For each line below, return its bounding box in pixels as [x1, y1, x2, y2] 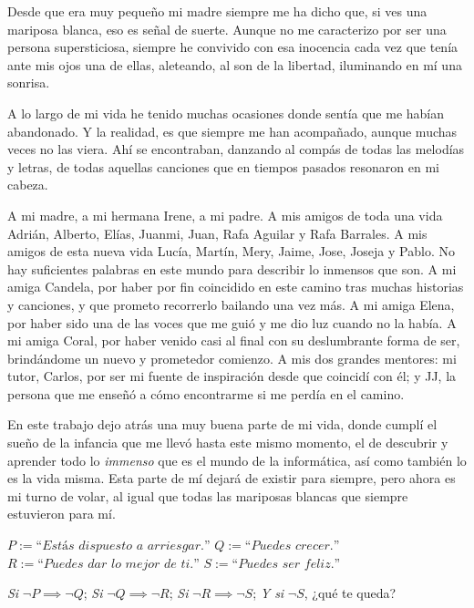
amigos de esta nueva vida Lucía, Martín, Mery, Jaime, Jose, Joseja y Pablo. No [7, 242, 455, 261]
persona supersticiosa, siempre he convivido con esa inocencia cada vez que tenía [7, 37, 459, 57]
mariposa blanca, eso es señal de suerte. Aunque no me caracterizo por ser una [7, 19, 447, 38]
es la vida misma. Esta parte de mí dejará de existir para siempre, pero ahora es [7, 469, 456, 488]
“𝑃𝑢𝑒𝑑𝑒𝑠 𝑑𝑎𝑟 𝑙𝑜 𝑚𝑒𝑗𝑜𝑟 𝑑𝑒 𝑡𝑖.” [37, 557, 200, 571]
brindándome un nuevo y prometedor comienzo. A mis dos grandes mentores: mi [7, 348, 457, 367]
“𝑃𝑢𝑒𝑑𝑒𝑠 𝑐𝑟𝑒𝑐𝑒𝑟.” [244, 540, 340, 553]
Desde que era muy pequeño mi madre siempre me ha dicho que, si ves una [7, 2, 428, 20]
